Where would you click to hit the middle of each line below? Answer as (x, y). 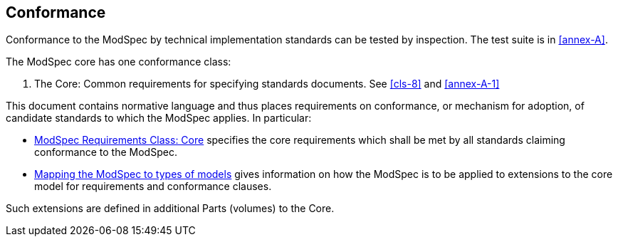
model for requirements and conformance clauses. (153, 186)
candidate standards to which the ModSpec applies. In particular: (159, 118)
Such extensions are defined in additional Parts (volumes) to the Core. (170, 209)
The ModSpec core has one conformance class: (119, 62)
